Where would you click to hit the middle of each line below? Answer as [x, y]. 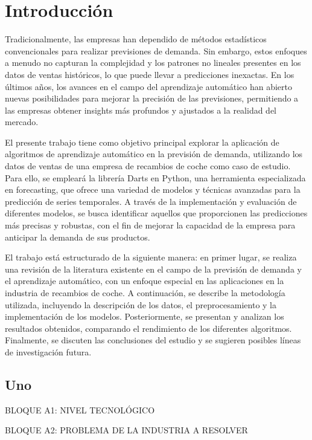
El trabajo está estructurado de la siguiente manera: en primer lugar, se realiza [151, 257]
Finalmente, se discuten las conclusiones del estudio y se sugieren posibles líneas [153, 340]
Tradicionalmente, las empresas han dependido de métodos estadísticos [136, 39]
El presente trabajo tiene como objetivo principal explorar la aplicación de [142, 142]
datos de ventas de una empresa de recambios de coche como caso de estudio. [148, 166]
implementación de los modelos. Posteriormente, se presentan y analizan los [145, 316]
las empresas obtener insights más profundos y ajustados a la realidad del [141, 110]
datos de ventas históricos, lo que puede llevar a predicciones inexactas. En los [150, 74]
